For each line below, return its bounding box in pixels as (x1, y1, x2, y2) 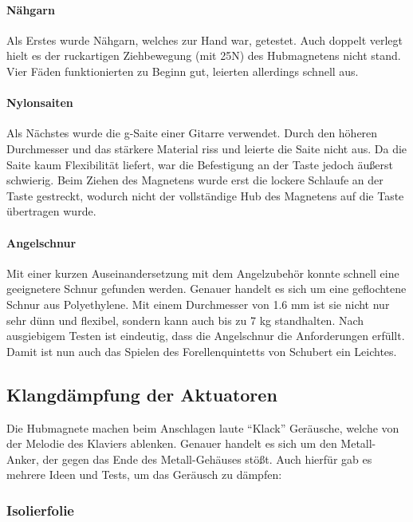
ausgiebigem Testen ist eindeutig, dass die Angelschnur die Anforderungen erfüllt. (6, 327, 405, 344)
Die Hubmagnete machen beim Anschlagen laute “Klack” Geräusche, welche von (6, 419, 399, 436)
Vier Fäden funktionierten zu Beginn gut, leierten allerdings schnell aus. (6, 62, 359, 79)
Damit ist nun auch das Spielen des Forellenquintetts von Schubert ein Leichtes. (6, 342, 397, 359)
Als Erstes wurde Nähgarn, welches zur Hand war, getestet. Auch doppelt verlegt (6, 31, 403, 48)
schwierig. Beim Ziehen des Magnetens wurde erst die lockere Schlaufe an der (6, 172, 383, 188)
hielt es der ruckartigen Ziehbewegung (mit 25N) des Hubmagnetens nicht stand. (6, 47, 401, 64)
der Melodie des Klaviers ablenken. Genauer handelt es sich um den (6, 435, 337, 452)
